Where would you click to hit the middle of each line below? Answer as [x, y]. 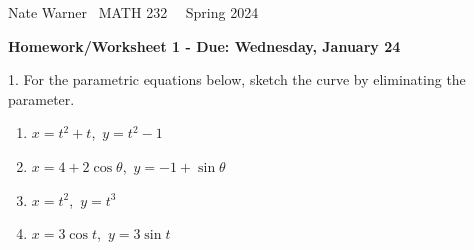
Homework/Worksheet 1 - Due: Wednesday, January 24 [204, 45]
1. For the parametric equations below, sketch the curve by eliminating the [237, 79]
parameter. [41, 98]
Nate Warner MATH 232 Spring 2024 [133, 12]
